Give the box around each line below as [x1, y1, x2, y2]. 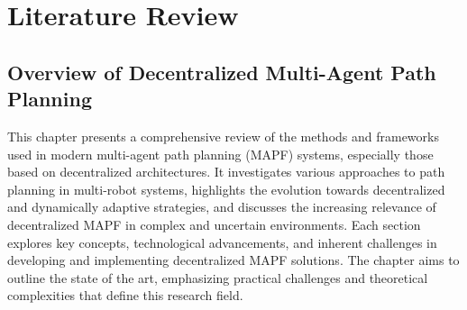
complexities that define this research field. [7, 286, 243, 305]
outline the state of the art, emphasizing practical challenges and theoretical [7, 268, 428, 287]
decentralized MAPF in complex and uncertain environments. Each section [7, 214, 421, 233]
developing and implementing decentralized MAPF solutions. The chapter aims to [7, 251, 460, 269]
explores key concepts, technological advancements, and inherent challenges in [7, 232, 437, 251]
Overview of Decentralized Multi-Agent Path [7, 58, 436, 86]
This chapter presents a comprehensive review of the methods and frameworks [7, 126, 439, 145]
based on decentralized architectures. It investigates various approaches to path [7, 162, 445, 181]
